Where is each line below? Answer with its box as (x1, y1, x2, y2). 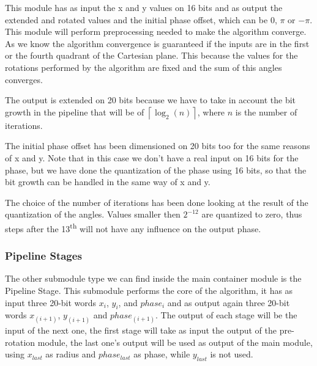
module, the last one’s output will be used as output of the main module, (37, 335, 313, 348)
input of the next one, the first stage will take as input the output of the (5, 324, 277, 337)
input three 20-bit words (5, 296, 97, 309)
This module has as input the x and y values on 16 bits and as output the (5, 1, 283, 13)
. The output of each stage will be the (155, 309, 297, 321)
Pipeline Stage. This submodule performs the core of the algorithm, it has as (5, 284, 293, 296)
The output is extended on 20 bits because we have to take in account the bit (5, 93, 296, 106)
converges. (5, 73, 43, 86)
